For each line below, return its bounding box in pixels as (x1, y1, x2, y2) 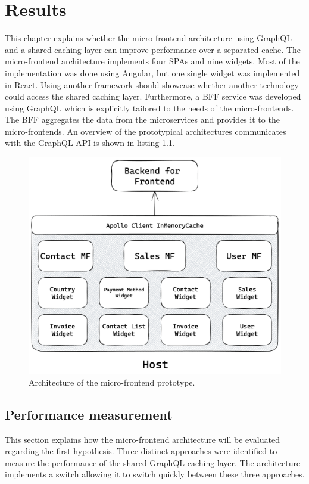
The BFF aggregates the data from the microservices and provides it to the (5, 113, 280, 126)
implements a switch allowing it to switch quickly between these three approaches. (5, 468, 305, 480)
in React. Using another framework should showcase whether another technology (5, 78, 299, 91)
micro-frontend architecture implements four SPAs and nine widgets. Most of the (5, 55, 300, 67)
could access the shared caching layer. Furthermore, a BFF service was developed (5, 90, 301, 103)
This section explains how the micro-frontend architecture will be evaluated (5, 433, 280, 445)
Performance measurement (5, 405, 173, 423)
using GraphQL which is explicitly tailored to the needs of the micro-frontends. (5, 101, 294, 114)
